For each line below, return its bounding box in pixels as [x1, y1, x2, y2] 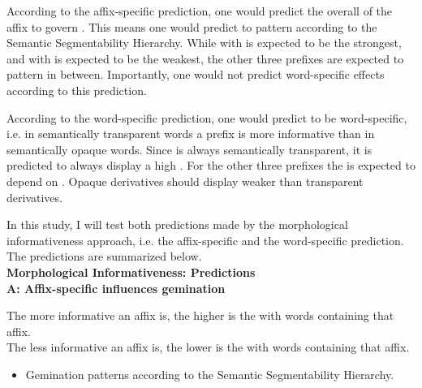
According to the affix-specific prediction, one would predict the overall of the [6, 2, 393, 19]
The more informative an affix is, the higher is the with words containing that [6, 307, 394, 324]
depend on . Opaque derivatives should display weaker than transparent [6, 172, 364, 189]
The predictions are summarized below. [6, 248, 202, 265]
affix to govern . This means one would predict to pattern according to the [6, 18, 377, 35]
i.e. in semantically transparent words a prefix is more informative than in [6, 125, 375, 142]
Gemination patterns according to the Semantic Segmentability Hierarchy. [25, 365, 394, 382]
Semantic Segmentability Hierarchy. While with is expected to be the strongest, [6, 34, 402, 51]
